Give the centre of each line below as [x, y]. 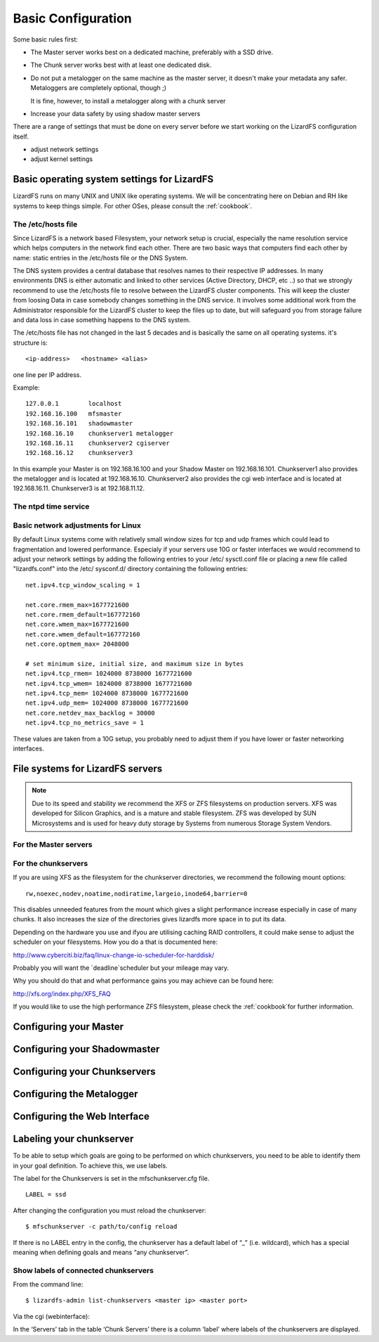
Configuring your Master [68, 1027]
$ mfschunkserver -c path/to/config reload [101, 1227]
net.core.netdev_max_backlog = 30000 [91, 713]
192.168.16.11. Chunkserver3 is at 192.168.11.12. [79, 488]
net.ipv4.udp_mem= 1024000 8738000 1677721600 [107, 703]
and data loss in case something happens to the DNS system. [102, 320]
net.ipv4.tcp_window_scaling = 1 [83, 585]
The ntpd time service [51, 506]
